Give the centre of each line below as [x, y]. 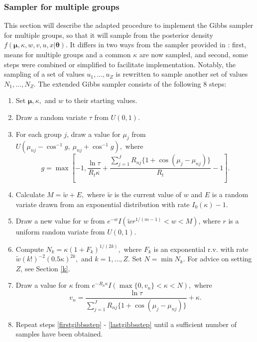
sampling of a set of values [44, 74]
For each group [39, 134]
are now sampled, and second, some [193, 54]
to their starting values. [101, 100]
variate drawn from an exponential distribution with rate [103, 204]
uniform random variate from [60, 232]
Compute [30, 249]
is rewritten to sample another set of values [182, 74]
